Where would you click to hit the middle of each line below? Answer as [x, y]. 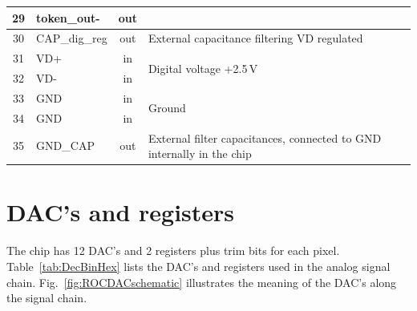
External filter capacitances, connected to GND [265, 137]
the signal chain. [47, 298]
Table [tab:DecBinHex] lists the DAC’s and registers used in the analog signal [198, 266]
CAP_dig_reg [72, 38]
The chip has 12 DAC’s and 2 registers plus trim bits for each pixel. [173, 250]
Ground [167, 108]
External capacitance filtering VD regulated [255, 38]
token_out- [68, 17]
